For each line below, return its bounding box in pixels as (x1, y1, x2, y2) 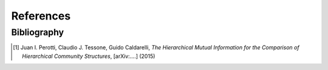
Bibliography (11, 27, 64, 38)
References (11, 9, 71, 23)
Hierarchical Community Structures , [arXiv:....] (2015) (22, 52, 155, 60)
